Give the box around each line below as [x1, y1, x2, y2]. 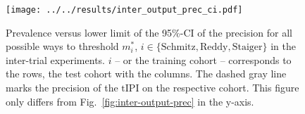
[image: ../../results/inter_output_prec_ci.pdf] [6, 5, 243, 15]
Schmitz [161, 42, 196, 53]
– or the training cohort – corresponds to [115, 52, 292, 67]
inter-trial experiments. [6, 52, 105, 67]
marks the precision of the [6, 80, 118, 95]
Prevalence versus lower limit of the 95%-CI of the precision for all [6, 25, 292, 39]
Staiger [232, 42, 263, 53]
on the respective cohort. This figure [142, 80, 299, 95]
